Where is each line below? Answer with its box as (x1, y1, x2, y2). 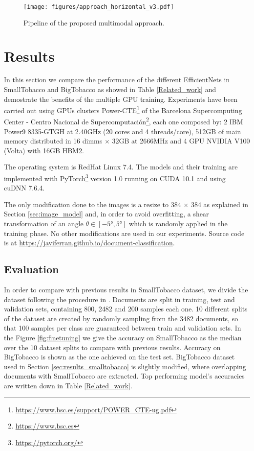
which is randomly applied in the (129, 218, 228, 229)
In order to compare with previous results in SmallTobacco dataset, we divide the (4, 285, 248, 295)
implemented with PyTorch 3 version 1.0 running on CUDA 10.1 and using (4, 172, 226, 183)
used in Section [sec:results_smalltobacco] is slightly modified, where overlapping (4, 361, 246, 371)
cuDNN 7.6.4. (4, 183, 45, 193)
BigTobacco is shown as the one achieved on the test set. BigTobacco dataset (4, 352, 235, 362)
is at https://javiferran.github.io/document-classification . (4, 237, 175, 248)
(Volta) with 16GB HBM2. (4, 145, 84, 155)
